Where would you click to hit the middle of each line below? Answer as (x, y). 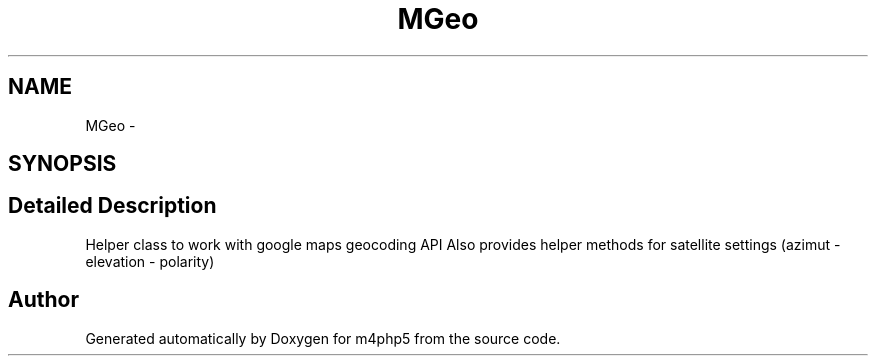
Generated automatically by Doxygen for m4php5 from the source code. (323, 338)
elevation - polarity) (150, 261)
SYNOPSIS (62, 164)
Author (43, 300)
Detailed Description (112, 206)
